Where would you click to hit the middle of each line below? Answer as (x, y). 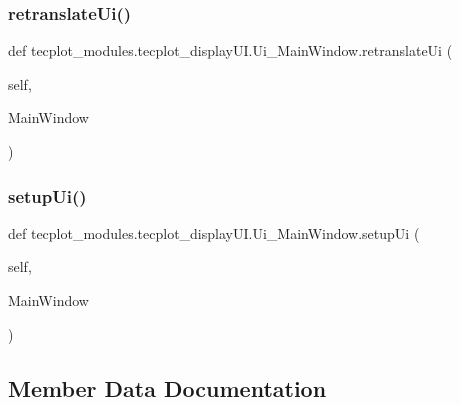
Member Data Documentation (167, 387)
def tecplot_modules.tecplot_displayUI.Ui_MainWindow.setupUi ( (214, 232)
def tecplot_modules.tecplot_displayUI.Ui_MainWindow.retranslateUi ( (230, 50)
